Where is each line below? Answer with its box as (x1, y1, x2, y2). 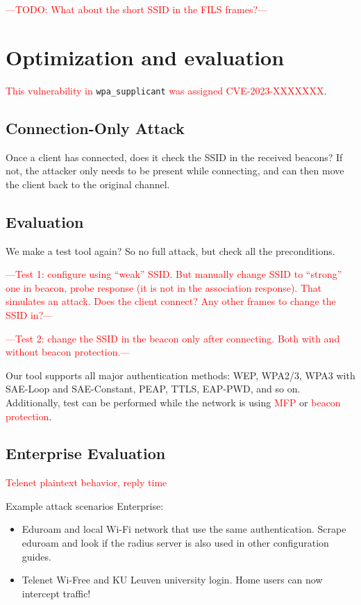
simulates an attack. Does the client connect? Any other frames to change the (6, 294, 336, 308)
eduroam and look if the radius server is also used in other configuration (22, 536, 329, 550)
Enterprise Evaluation (6, 442, 166, 464)
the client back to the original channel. (6, 176, 170, 191)
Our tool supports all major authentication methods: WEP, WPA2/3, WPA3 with (6, 367, 355, 382)
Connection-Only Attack (6, 117, 185, 138)
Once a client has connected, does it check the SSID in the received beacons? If (6, 149, 343, 164)
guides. (22, 549, 51, 563)
